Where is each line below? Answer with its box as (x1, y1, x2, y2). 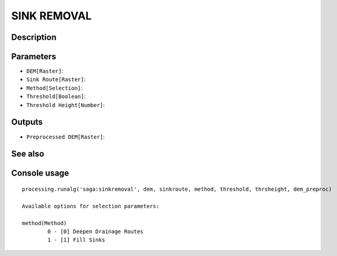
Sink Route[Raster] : (26, 76, 86, 83)
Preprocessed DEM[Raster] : (26, 133, 105, 140)
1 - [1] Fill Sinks (47, 237, 105, 243)
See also (11, 149, 45, 159)
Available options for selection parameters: (22, 203, 160, 209)
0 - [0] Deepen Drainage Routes (47, 228, 144, 235)
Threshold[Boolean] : (26, 93, 86, 100)
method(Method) (22, 220, 67, 226)
